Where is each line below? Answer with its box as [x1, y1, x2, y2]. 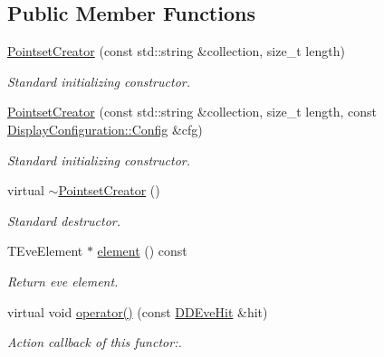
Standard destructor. [7, 211, 121, 230]
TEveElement [7, 241, 83, 260]
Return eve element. [7, 271, 119, 290]
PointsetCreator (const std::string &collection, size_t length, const [7, 102, 377, 121]
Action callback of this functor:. [7, 333, 182, 352]
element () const [97, 241, 187, 260]
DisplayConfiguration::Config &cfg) [7, 119, 203, 138]
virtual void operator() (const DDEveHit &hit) [7, 302, 268, 321]
